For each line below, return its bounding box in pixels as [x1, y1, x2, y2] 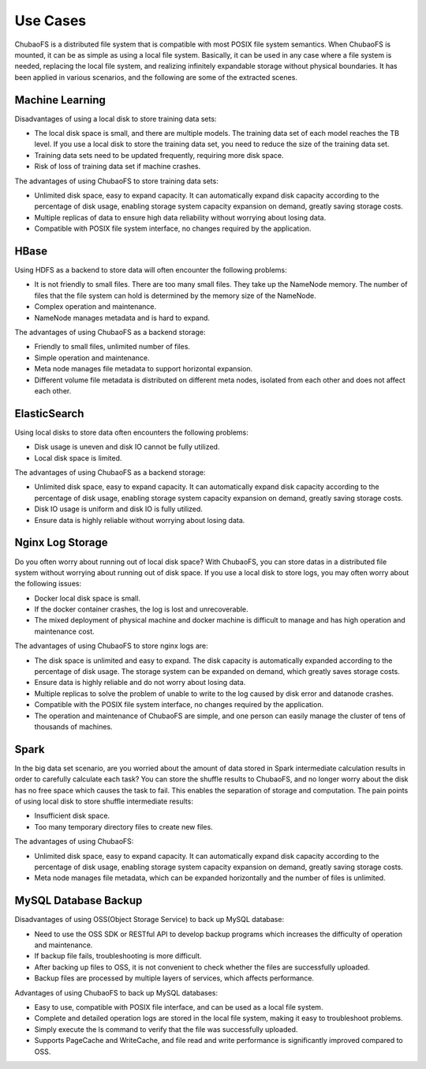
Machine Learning [14, 93, 106, 107]
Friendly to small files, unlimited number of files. [34, 342, 191, 352]
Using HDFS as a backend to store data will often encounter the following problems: [14, 265, 287, 275]
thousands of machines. [34, 721, 114, 731]
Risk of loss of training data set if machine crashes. [34, 162, 201, 171]
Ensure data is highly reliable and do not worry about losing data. [34, 678, 246, 687]
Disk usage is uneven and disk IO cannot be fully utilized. [34, 442, 220, 452]
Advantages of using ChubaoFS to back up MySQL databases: [14, 988, 219, 997]
